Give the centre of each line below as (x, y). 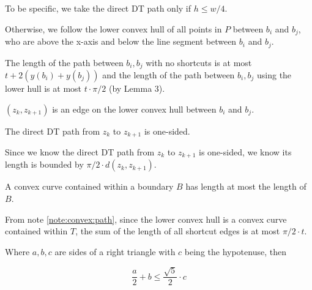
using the (274, 74)
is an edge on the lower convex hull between (134, 109)
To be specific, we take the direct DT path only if (98, 8)
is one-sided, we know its (245, 152)
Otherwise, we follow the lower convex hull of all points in (113, 28)
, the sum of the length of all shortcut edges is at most (178, 231)
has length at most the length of (246, 186)
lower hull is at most (43, 88)
